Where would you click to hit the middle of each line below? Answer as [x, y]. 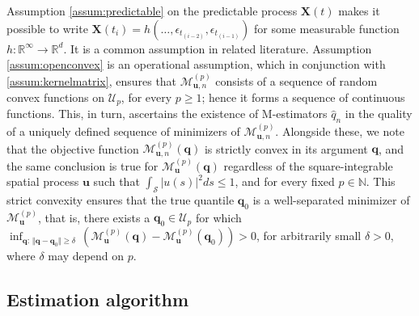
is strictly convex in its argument [286, 148]
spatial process [43, 181]
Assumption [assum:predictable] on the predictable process [152, 11]
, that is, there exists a [94, 217]
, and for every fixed [285, 181]
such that [116, 181]
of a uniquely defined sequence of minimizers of [123, 131]
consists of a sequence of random [296, 80]
